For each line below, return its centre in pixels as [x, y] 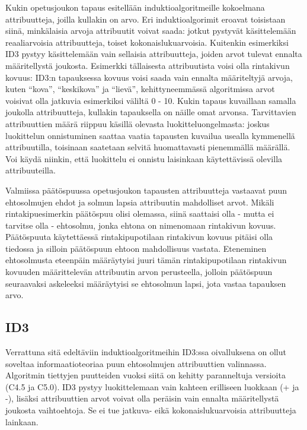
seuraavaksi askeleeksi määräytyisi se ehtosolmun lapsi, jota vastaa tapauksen [146, 283]
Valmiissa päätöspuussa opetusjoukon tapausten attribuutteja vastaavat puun [146, 190]
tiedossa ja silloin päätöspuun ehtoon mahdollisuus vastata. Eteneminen [136, 248]
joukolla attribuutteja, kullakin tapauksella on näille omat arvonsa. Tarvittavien [151, 112]
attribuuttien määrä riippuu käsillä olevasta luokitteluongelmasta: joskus [137, 123]
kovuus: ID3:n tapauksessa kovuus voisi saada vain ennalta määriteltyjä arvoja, [149, 77]
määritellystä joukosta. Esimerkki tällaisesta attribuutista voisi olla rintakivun [148, 65]
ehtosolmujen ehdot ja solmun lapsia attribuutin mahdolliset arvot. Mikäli [140, 202]
